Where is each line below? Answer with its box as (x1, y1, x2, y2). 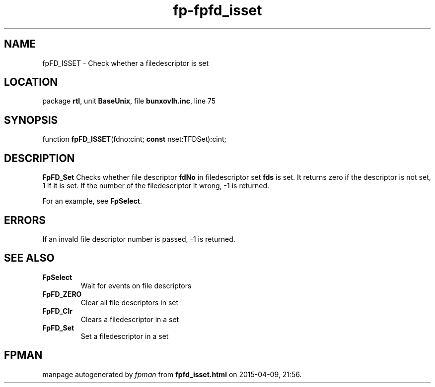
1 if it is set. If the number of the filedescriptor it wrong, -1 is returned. (42, 181, 269, 190)
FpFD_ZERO (42, 289, 82, 298)
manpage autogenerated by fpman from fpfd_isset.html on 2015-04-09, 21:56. (42, 370, 302, 379)
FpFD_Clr (42, 306, 72, 315)
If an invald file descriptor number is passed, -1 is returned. (42, 234, 235, 243)
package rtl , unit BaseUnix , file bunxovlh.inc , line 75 (42, 97, 216, 106)
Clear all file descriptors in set (80, 298, 179, 307)
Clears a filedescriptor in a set (80, 315, 179, 324)
